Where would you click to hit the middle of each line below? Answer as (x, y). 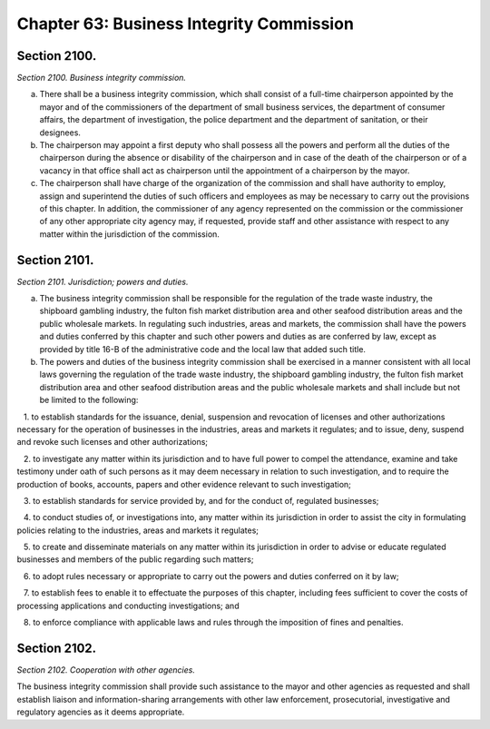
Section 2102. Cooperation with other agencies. (106, 670)
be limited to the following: (89, 400)
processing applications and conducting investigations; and (128, 606)
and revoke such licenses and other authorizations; (113, 442)
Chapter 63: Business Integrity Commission (185, 24)
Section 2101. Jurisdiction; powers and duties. (103, 281)
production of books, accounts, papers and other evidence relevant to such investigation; (184, 484)
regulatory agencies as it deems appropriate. (101, 712)
